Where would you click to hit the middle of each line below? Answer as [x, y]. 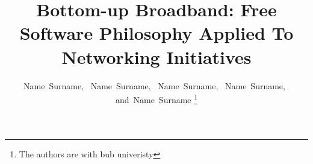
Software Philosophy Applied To [156, 33]
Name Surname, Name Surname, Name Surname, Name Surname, [154, 85]
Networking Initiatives [156, 56]
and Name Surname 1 [156, 99]
